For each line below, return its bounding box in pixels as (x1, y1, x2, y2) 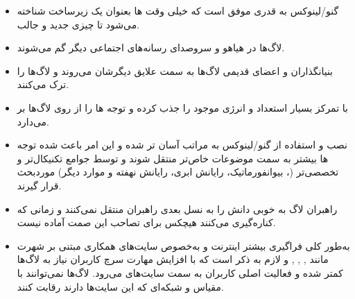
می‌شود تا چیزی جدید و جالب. (17, 17, 140, 31)
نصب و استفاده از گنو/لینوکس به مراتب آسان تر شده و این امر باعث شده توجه (17, 137, 347, 152)
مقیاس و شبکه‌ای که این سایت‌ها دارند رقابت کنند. (17, 279, 224, 293)
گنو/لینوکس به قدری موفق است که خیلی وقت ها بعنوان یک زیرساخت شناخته (17, 3, 339, 17)
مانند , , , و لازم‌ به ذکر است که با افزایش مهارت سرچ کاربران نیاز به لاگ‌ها (17, 252, 329, 266)
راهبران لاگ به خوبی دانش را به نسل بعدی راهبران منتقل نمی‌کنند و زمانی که (17, 201, 338, 216)
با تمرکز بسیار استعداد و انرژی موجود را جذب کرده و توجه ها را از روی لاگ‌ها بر (17, 100, 348, 114)
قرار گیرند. (17, 178, 62, 192)
